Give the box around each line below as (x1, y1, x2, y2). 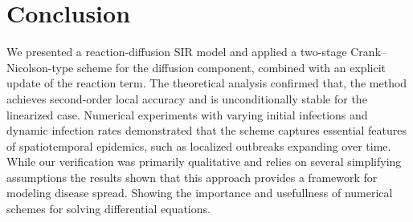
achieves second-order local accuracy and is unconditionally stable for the (6, 90, 367, 107)
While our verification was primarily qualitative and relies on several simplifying (6, 153, 402, 170)
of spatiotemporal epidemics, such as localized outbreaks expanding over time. (6, 137, 391, 154)
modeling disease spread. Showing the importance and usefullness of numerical (6, 184, 393, 201)
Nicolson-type (6, 59, 74, 75)
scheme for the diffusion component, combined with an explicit (76, 59, 386, 75)
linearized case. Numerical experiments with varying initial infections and (6, 106, 368, 123)
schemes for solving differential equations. (6, 200, 211, 217)
